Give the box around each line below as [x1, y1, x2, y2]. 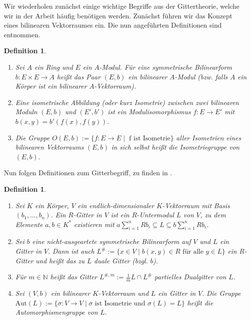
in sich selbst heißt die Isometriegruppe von [111, 142, 240, 152]
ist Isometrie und [94, 300, 145, 307]
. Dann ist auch [47, 246, 94, 256]
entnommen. [4, 29, 41, 39]
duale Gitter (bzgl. [94, 255, 148, 265]
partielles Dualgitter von [154, 272, 226, 282]
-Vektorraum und [98, 288, 149, 298]
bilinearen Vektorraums [15, 142, 84, 152]
